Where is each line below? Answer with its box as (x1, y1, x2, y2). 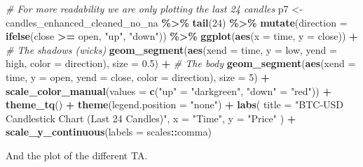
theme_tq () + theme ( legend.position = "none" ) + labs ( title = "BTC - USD (6, 97, 344, 112)
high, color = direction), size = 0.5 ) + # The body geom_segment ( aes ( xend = (6, 56, 356, 71)
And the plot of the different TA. (6, 147, 148, 162)
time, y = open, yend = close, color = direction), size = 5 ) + (6, 69, 270, 84)
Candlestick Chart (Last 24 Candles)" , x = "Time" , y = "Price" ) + (6, 110, 296, 125)
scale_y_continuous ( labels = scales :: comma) (6, 124, 212, 139)
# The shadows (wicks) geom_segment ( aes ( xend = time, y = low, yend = (6, 42, 337, 57)
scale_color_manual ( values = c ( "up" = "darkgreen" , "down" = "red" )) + (6, 83, 331, 98)
